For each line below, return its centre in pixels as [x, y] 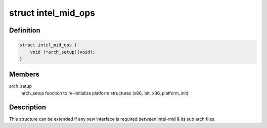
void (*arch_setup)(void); [63, 52]
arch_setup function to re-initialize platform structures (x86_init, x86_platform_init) [105, 93]
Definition [25, 30]
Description [28, 107]
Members [24, 75]
